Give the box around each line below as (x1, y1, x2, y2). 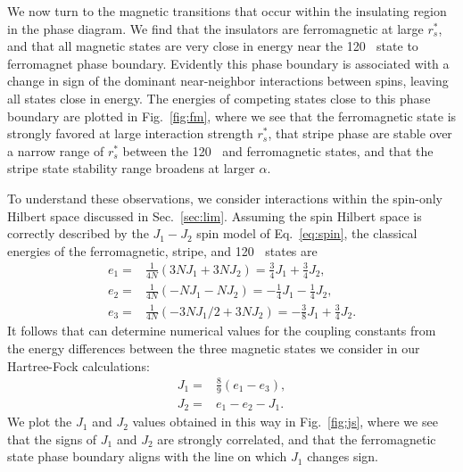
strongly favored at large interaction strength (7, 124, 253, 143)
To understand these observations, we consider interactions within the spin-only (7, 188, 442, 207)
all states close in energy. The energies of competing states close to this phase (7, 88, 431, 107)
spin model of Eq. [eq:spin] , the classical (196, 224, 418, 243)
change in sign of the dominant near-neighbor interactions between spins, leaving (7, 71, 449, 90)
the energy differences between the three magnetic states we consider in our (7, 339, 420, 358)
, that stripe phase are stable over (268, 124, 452, 143)
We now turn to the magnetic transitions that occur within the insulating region (7, 2, 447, 20)
